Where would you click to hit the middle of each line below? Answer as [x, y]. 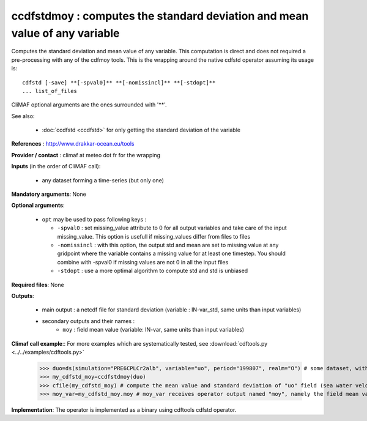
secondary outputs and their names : [88, 321]
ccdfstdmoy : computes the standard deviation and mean [160, 16]
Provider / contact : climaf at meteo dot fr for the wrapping [86, 155]
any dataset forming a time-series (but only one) [103, 180]
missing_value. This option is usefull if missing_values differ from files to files [154, 236]
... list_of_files [50, 91]
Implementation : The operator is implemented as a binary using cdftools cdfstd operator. [124, 410]
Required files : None [38, 285]
